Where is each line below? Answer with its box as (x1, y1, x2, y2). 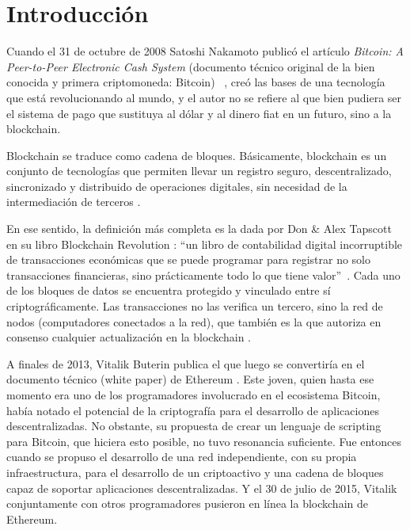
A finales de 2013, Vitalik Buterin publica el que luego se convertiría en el (6, 355, 365, 372)
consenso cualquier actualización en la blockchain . (6, 329, 251, 345)
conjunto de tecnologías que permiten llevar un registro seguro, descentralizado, (6, 162, 392, 179)
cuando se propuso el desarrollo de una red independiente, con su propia (6, 448, 357, 465)
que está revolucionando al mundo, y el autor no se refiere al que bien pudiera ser (6, 89, 402, 105)
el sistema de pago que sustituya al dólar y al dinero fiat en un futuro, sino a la (6, 105, 392, 121)
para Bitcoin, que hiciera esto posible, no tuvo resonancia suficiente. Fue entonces (6, 433, 402, 449)
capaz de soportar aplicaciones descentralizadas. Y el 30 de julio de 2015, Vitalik (6, 479, 397, 496)
